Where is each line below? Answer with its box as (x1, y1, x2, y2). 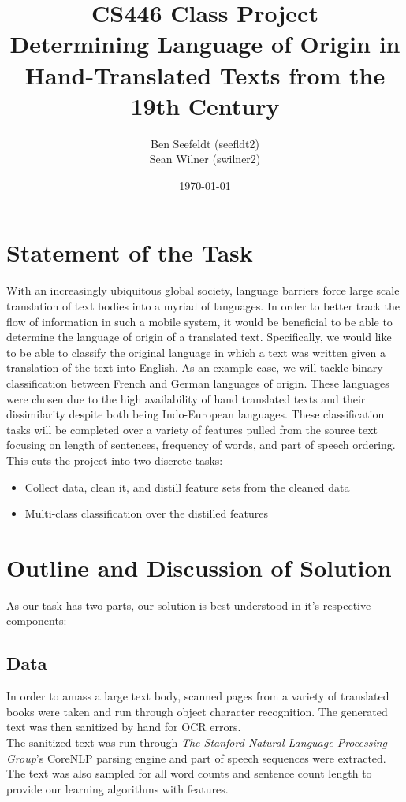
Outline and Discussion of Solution (6, 551, 392, 583)
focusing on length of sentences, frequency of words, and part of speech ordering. (6, 436, 396, 453)
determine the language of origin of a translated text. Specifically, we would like (6, 329, 392, 345)
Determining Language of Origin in (9, 28, 400, 60)
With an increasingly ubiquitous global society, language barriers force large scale (6, 282, 400, 299)
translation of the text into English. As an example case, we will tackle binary (6, 359, 383, 376)
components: (6, 612, 67, 629)
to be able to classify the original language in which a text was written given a (6, 343, 386, 360)
